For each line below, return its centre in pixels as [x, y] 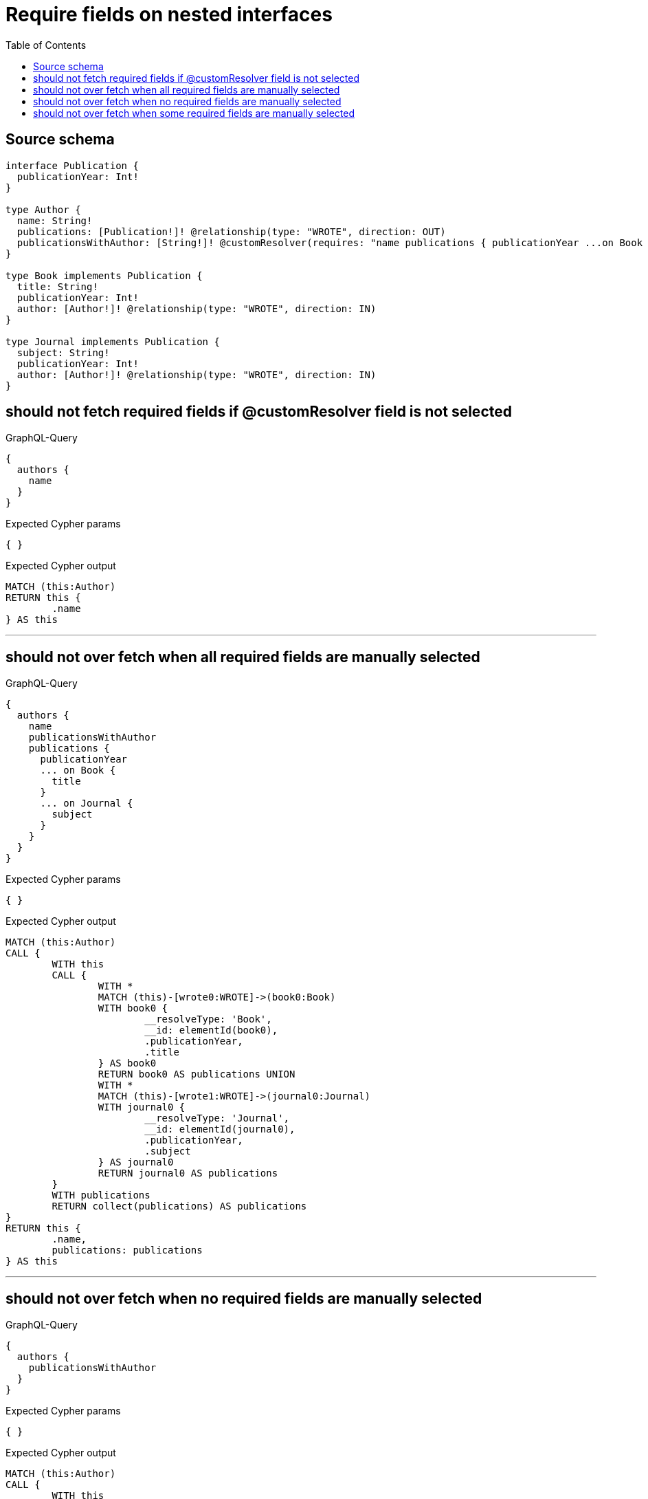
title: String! [57, 286]
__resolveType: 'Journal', [217, 1118]
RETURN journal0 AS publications [188, 1173]
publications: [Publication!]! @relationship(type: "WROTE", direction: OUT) [231, 231]
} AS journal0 [136, 1162]
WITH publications [101, 1195]
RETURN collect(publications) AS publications [179, 1206]
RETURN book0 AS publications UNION [197, 1074]
